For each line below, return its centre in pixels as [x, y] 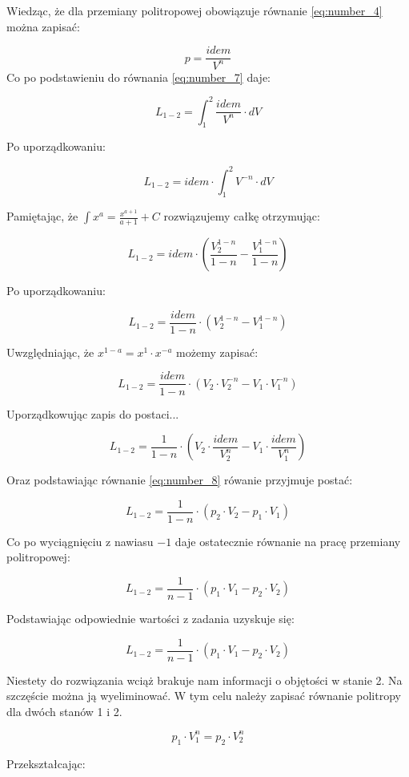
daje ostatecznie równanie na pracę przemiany [288, 541]
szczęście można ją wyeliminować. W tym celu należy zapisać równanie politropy [204, 696]
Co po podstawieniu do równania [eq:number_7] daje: [138, 77]
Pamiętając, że [42, 216]
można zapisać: [43, 26]
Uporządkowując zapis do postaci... [93, 413]
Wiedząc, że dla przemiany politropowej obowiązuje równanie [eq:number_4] [194, 10]
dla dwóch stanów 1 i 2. [64, 711]
